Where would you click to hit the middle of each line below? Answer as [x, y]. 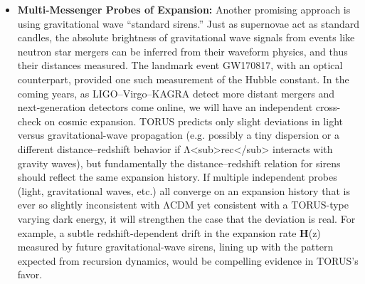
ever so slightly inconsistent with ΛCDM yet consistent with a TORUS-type [183, 205]
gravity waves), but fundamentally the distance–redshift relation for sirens [179, 163]
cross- [328, 107]
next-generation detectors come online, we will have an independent [165, 107]
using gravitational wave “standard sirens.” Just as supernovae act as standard [188, 23]
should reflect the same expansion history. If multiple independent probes [177, 177]
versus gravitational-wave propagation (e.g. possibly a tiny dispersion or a [178, 135]
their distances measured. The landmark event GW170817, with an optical [180, 65]
